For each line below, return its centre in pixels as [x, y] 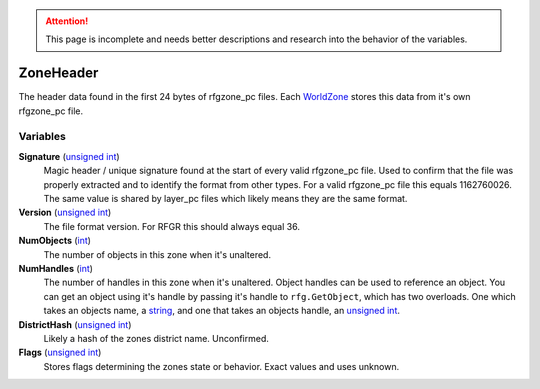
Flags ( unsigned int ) [60, 352]
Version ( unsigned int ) [65, 212]
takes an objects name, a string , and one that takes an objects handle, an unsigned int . [221, 311]
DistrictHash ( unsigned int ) [75, 324]
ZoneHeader [58, 73]
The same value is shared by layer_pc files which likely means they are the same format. [225, 198]
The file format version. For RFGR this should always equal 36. [171, 226]
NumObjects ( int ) [55, 241]
